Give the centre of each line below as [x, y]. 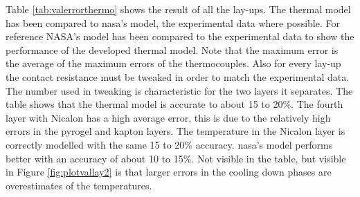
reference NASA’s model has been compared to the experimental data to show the [180, 36]
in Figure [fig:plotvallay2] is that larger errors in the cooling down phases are [169, 172]
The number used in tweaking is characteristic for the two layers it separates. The [179, 90]
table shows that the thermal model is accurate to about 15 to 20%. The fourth [174, 104]
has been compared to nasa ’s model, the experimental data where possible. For [173, 22]
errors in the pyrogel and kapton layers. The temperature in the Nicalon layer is [175, 131]
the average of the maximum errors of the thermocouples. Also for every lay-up [173, 63]
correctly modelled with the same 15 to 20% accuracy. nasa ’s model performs [169, 144]
